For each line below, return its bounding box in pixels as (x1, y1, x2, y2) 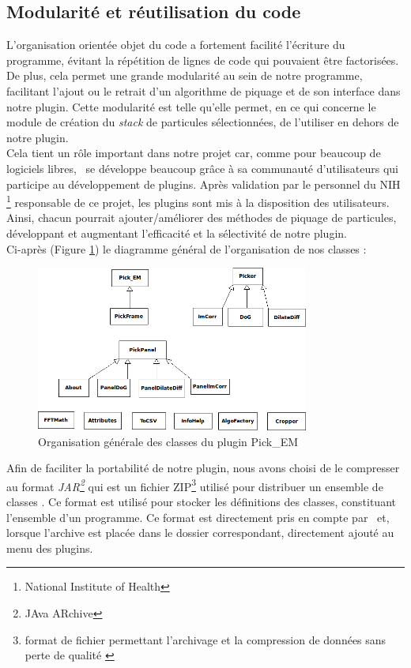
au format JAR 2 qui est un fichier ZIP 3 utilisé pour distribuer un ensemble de (6, 475, 383, 494)
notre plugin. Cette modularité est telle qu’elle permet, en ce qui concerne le (6, 98, 376, 114)
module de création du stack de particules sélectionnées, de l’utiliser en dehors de (6, 114, 399, 130)
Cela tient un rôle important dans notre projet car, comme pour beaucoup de (6, 144, 381, 161)
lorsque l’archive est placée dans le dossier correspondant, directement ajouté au (6, 524, 394, 541)
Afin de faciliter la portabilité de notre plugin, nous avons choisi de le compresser (6, 460, 400, 476)
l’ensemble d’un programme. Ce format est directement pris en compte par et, (6, 509, 390, 525)
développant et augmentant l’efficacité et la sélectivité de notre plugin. (6, 224, 347, 241)
